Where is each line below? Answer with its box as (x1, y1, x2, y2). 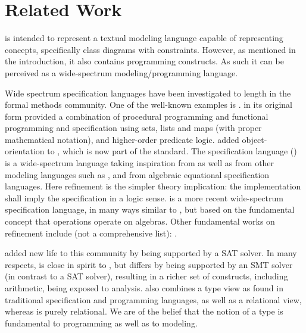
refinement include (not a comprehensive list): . (5, 226, 177, 239)
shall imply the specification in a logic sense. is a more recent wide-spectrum (5, 191, 283, 204)
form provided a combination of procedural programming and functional (5, 110, 268, 122)
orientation (5, 145, 45, 157)
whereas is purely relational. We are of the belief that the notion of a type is (5, 305, 283, 318)
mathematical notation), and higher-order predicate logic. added (5, 133, 239, 145)
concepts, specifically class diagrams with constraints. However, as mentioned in (5, 43, 296, 55)
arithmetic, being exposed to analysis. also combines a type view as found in (5, 282, 283, 294)
